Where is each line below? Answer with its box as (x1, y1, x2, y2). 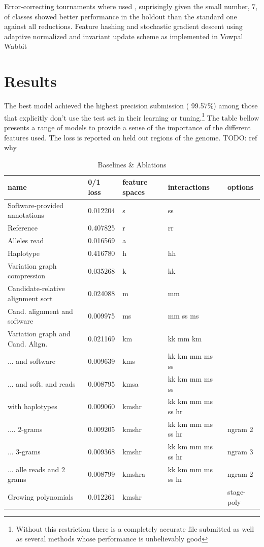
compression (8, 270, 46, 281)
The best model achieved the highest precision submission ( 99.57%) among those (4, 100, 258, 111)
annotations (8, 210, 44, 220)
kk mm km (168, 333, 202, 343)
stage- (227, 486, 246, 497)
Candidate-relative (8, 283, 65, 294)
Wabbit (4, 41, 27, 51)
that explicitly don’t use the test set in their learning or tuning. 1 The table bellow (4, 110, 259, 123)
